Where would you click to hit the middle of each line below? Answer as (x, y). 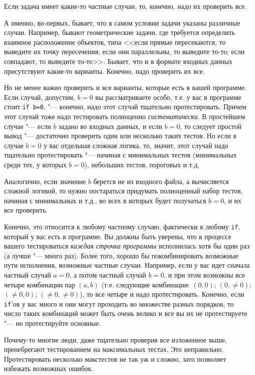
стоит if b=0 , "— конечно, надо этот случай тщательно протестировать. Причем (125, 107)
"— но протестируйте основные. (52, 323)
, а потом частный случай (108, 274)
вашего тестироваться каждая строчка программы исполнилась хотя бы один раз (127, 246)
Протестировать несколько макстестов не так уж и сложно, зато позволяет (115, 359)
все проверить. (26, 210)
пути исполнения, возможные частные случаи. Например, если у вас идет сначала (127, 265)
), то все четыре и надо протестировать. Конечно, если (162, 294)
